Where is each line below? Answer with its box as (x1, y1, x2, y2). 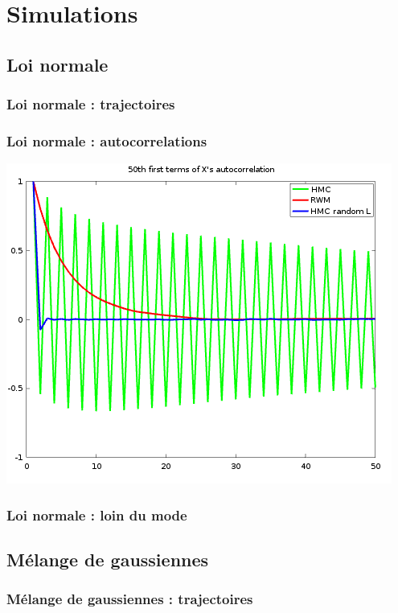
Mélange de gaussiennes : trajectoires (6, 589, 253, 609)
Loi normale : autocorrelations (6, 130, 207, 150)
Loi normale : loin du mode (6, 504, 187, 525)
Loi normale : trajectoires (6, 94, 175, 114)
